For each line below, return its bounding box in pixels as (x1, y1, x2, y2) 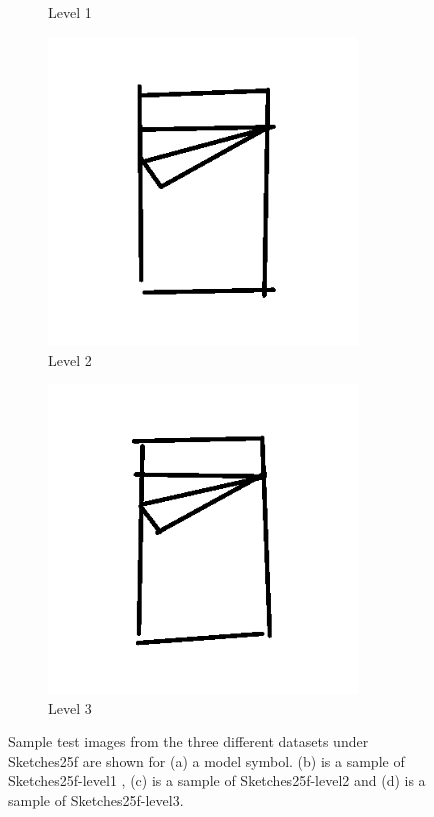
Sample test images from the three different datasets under (8, 731, 369, 752)
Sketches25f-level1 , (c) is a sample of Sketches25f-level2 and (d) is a (8, 770, 426, 791)
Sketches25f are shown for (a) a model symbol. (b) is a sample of (8, 750, 405, 771)
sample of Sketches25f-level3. (8, 789, 184, 810)
